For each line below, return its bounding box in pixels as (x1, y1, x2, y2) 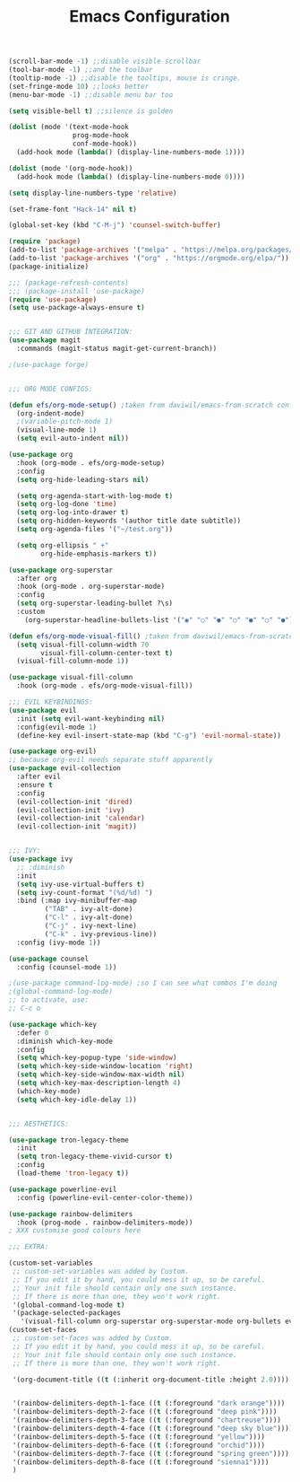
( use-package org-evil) (8, 747, 98, 756)
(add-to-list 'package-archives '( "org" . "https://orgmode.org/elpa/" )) (8, 254, 290, 263)
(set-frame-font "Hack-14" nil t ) (8, 205, 138, 214)
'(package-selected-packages (12, 1309, 122, 1318)
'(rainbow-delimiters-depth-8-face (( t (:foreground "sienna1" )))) (12, 1457, 270, 1467)
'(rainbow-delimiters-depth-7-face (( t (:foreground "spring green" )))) (12, 1449, 290, 1458)
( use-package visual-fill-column (8, 673, 133, 682)
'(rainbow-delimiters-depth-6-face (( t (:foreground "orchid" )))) (12, 1441, 266, 1450)
